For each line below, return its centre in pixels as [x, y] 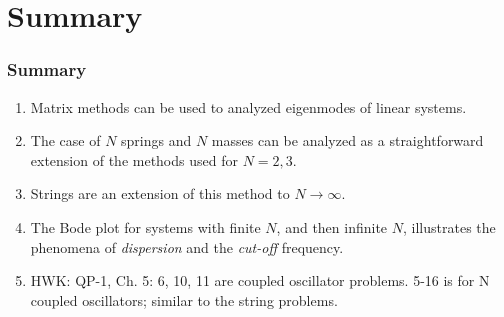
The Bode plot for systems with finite [145, 226]
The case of [65, 140]
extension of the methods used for [134, 159]
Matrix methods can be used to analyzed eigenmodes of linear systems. [248, 106]
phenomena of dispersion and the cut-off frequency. [187, 246]
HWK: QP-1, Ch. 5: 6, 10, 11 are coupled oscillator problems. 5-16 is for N [260, 280]
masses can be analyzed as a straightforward [347, 140]
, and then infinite [332, 226]
